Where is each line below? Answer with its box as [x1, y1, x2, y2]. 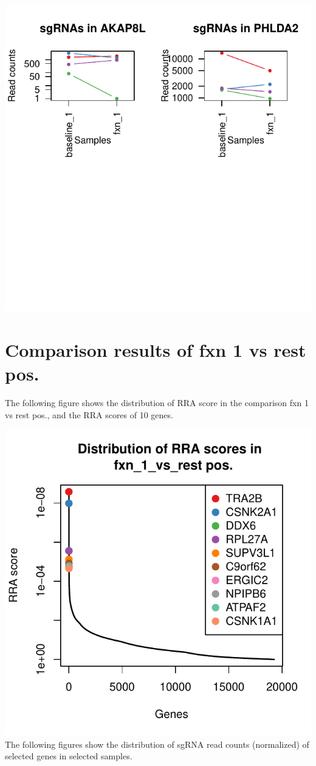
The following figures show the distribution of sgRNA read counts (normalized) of [5, 737, 309, 750]
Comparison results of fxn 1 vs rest [5, 337, 306, 362]
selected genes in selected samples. [5, 750, 132, 762]
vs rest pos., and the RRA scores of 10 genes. [5, 408, 173, 421]
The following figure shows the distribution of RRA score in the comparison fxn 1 [5, 396, 309, 409]
